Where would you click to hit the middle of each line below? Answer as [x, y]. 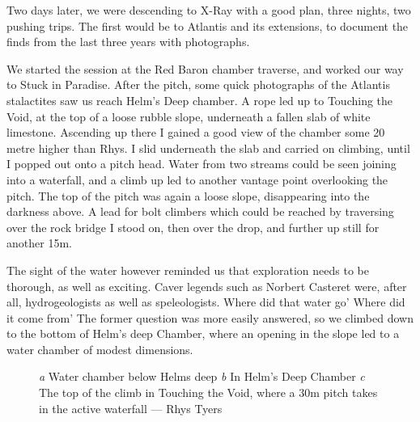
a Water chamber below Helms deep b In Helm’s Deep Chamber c [202, 376]
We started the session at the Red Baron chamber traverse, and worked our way [205, 68]
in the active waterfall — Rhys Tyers [131, 408]
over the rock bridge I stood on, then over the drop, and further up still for [193, 227]
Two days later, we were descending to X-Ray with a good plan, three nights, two [209, 10]
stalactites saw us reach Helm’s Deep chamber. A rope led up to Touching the [200, 100]
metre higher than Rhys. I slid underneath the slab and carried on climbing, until [208, 148]
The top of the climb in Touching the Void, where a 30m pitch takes [208, 392]
